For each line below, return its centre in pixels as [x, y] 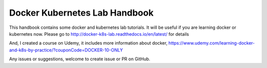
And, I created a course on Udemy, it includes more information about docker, [88, 43]
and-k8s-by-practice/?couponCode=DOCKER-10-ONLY [66, 50]
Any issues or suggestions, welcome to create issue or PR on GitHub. [80, 59]
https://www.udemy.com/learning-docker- [211, 43]
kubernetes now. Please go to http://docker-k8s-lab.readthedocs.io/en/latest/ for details [99, 34]
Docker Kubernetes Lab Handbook [81, 13]
